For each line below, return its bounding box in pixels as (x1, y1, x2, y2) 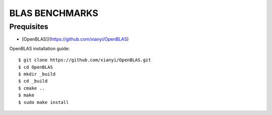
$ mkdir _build (18, 71, 56, 77)
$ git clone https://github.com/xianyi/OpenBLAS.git (18, 57, 151, 63)
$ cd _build (18, 78, 48, 84)
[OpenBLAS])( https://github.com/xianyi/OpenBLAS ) (22, 36, 129, 42)
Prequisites (9, 22, 49, 31)
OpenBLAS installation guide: (9, 45, 70, 51)
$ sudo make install (18, 99, 69, 105)
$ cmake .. (18, 85, 45, 91)
